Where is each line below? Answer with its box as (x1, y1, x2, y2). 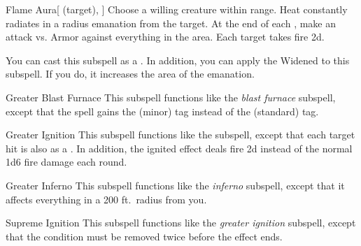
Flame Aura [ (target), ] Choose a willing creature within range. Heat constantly (6, 2, 348, 16)
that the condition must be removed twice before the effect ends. (6, 229, 283, 243)
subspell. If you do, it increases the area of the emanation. (6, 66, 255, 81)
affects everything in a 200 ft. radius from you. (6, 191, 207, 206)
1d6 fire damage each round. (6, 154, 127, 169)
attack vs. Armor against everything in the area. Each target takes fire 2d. (6, 29, 325, 44)
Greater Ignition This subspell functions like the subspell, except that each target (6, 127, 355, 142)
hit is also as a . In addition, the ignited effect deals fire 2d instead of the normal (6, 140, 353, 155)
